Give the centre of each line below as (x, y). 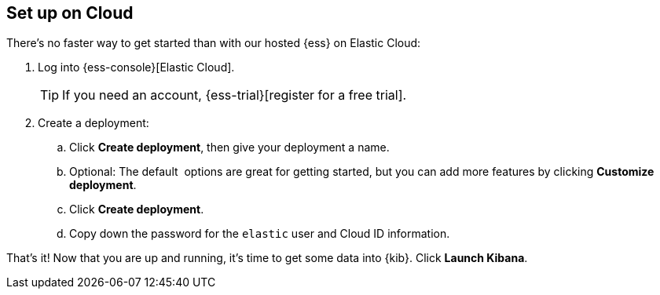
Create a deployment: (93, 123)
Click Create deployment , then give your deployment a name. (229, 147)
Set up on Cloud (70, 13)
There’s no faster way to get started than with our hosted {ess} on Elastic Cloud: (214, 43)
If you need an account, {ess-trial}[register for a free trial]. (235, 95)
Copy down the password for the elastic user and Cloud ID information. (260, 234)
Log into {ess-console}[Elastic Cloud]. (136, 67)
